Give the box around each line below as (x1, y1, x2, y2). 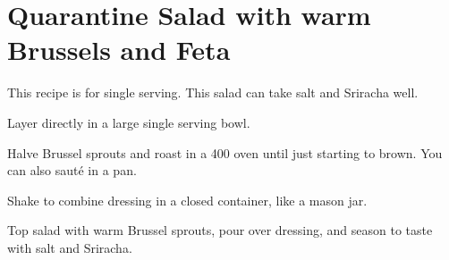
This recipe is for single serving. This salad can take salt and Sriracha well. (7, 83, 419, 102)
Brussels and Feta (7, 31, 231, 68)
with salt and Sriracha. (7, 238, 132, 256)
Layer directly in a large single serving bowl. (7, 113, 250, 131)
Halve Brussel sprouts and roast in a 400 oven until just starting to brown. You (7, 143, 443, 162)
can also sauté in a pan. (7, 161, 137, 180)
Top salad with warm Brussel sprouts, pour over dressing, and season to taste (7, 221, 433, 239)
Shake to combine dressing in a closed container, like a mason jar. (7, 190, 368, 209)
